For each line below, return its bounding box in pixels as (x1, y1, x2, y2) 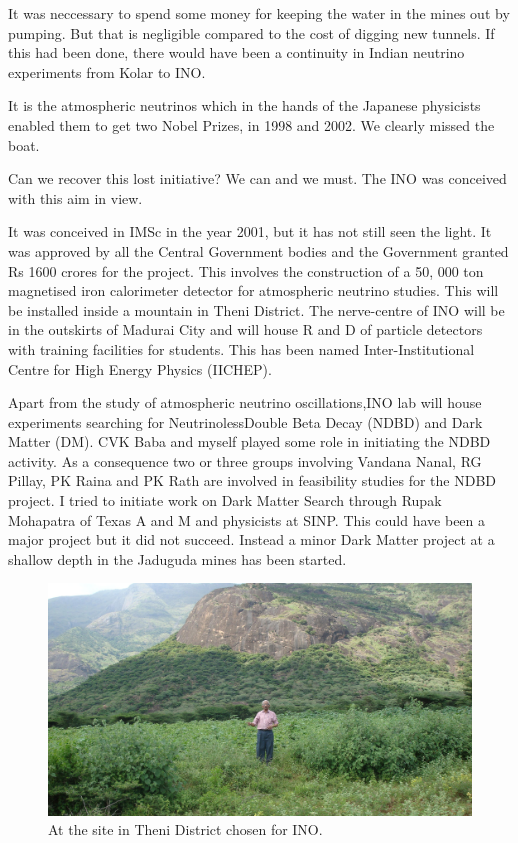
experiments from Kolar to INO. (8, 61, 206, 82)
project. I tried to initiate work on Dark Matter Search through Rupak (8, 490, 442, 511)
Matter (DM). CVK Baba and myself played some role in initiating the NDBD (8, 431, 491, 452)
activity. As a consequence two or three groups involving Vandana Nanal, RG (8, 450, 482, 471)
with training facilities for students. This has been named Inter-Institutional (8, 338, 475, 359)
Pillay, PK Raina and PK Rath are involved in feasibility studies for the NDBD (8, 470, 497, 491)
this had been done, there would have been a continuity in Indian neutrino (8, 42, 465, 63)
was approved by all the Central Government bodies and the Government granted (8, 240, 509, 261)
